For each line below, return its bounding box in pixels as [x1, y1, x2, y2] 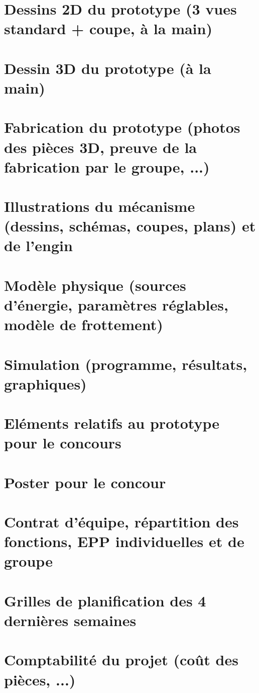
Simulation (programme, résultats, [4, 353, 247, 374]
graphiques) [4, 373, 87, 394]
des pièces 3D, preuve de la [4, 136, 197, 157]
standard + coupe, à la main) [4, 18, 212, 39]
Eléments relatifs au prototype [4, 413, 220, 433]
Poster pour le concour [4, 472, 166, 492]
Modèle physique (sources [4, 274, 186, 295]
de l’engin [4, 235, 73, 256]
